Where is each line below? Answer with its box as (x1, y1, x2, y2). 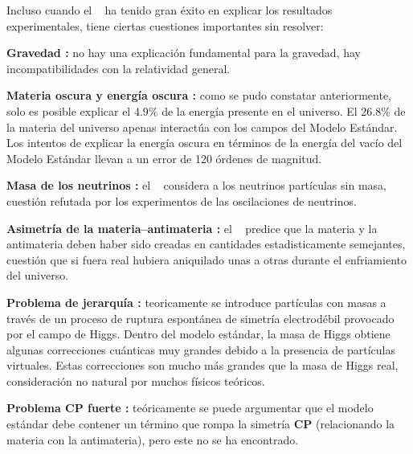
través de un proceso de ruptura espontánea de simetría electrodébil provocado (6, 309, 395, 326)
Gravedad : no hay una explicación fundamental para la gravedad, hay (6, 44, 361, 61)
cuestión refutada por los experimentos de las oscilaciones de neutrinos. (6, 192, 357, 209)
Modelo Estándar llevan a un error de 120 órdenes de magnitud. (6, 149, 322, 166)
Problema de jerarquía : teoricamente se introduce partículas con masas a (6, 293, 386, 310)
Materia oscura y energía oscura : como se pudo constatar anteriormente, (6, 87, 391, 104)
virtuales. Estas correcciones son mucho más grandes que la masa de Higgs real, (6, 357, 399, 374)
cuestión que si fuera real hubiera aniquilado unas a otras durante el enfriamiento (6, 251, 407, 268)
